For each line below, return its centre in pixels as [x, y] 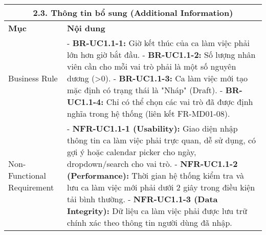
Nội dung [86, 28]
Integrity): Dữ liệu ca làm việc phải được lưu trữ [157, 211]
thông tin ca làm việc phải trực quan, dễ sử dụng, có [162, 140]
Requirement [31, 187]
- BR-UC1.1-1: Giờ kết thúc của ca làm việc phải [158, 43]
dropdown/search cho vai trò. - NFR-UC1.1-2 [152, 164]
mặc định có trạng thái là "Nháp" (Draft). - [145, 90]
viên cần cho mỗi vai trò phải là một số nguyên [152, 66]
